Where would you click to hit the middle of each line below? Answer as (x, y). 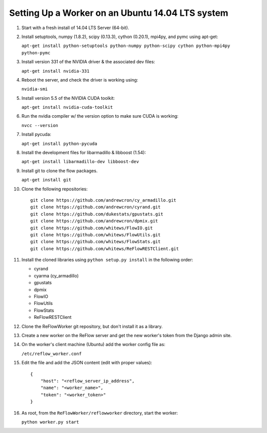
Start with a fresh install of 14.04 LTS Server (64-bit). (75, 28)
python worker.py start (50, 422)
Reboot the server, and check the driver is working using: (80, 80)
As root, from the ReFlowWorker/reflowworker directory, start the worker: (100, 413)
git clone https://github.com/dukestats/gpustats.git (97, 214)
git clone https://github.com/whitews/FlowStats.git (95, 242)
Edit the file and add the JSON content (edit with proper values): (87, 363)
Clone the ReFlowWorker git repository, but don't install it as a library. (92, 326)
